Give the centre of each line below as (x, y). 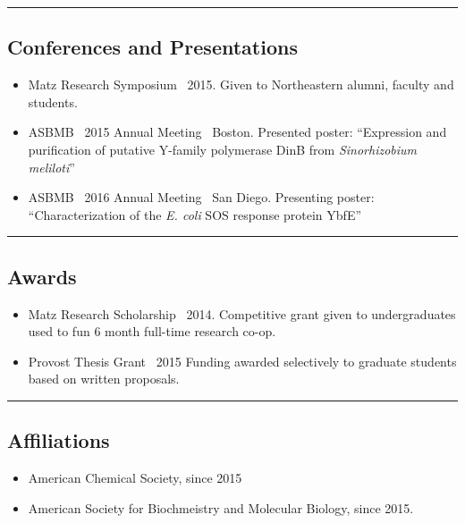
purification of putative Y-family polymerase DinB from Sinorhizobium (223, 149)
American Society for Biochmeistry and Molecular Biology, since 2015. (221, 507)
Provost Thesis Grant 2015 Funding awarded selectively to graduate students (242, 361)
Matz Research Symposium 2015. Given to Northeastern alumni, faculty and (241, 84)
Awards (42, 276)
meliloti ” (51, 167)
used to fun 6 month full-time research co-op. (152, 331)
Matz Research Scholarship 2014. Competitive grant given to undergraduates (242, 313)
